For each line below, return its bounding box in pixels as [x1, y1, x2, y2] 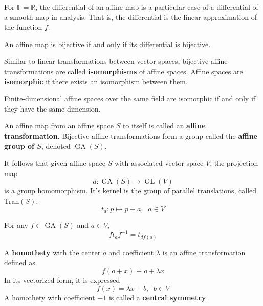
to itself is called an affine [122, 120, 206, 131]
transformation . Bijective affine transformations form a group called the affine [4, 130, 257, 141]
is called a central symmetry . [108, 292, 208, 303]
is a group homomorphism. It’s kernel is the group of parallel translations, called [4, 185, 257, 196]
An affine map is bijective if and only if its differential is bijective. [4, 38, 211, 49]
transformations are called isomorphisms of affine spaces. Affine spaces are [4, 65, 243, 76]
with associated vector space [114, 158, 204, 168]
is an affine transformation [162, 247, 246, 257]
